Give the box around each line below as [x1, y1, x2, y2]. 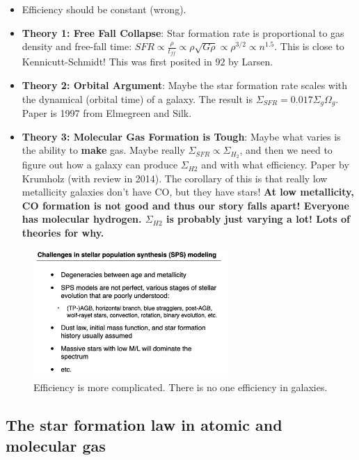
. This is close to [274, 39, 344, 54]
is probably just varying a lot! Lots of [166, 212, 350, 226]
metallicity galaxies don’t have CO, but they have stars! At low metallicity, [22, 184, 354, 199]
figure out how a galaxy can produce [22, 157, 178, 172]
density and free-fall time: [22, 39, 132, 54]
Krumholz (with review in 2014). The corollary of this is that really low [22, 170, 328, 185]
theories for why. [22, 225, 104, 240]
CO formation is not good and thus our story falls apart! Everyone [22, 198, 349, 212]
